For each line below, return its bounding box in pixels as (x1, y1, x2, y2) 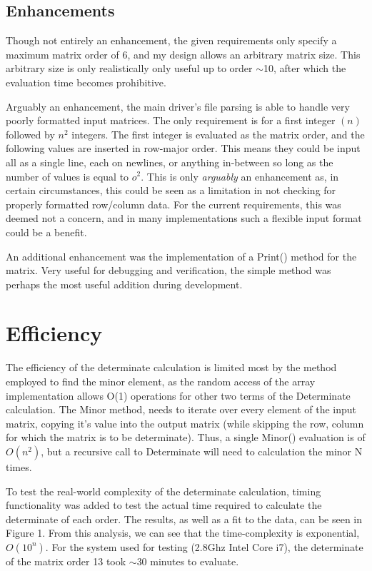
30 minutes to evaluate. (136, 553, 239, 568)
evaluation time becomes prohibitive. (6, 74, 166, 89)
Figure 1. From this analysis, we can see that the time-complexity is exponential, (6, 525, 360, 540)
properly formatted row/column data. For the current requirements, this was (6, 196, 341, 211)
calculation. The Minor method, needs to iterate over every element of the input (6, 402, 356, 417)
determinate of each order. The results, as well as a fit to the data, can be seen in (6, 511, 363, 526)
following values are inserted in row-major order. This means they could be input (6, 141, 361, 156)
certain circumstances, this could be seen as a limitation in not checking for (6, 183, 336, 198)
